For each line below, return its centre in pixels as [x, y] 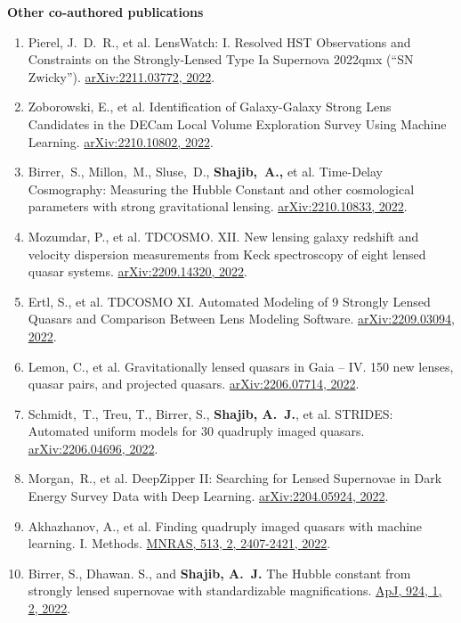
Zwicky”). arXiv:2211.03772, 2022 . [121, 76]
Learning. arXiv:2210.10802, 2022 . [121, 141]
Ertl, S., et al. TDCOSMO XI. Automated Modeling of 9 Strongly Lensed [229, 301]
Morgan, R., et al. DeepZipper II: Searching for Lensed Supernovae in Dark [235, 478]
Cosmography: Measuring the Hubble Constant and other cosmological [221, 189]
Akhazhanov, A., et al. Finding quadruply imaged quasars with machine [225, 525]
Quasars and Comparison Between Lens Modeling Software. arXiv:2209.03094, [241, 319]
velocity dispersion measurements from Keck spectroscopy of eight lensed [227, 254]
